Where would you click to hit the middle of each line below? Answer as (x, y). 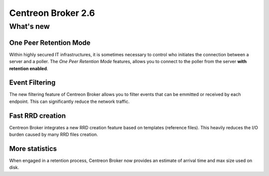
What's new (29, 26)
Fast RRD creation (37, 116)
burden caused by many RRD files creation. (54, 135)
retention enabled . (29, 68)
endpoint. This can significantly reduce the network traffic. (69, 101)
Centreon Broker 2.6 (52, 13)
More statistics (33, 148)
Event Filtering (32, 83)
